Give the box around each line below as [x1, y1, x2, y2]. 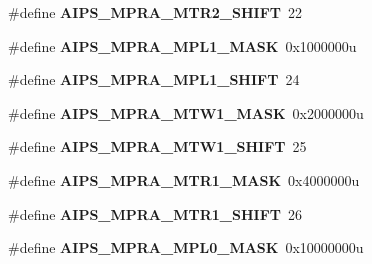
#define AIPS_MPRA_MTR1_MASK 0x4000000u [8, 169, 360, 190]
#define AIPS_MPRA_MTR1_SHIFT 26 [8, 203, 302, 224]
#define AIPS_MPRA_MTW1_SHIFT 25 [8, 136, 307, 157]
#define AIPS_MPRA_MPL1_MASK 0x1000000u [8, 35, 357, 56]
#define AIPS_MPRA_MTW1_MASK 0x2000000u [8, 102, 364, 123]
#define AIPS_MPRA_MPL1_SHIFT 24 [8, 69, 300, 90]
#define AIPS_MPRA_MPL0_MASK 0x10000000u [8, 237, 364, 258]
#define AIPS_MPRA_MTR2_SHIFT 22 [8, 2, 302, 22]
